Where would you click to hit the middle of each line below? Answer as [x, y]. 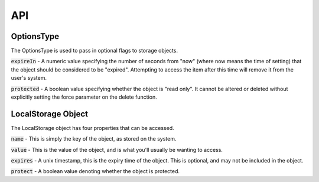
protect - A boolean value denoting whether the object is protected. [95, 171]
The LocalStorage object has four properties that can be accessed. [92, 128]
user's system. [29, 78]
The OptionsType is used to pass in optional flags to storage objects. [95, 51]
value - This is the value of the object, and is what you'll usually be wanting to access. [117, 149]
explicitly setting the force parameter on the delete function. [84, 97]
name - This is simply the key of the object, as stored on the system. [94, 139]
